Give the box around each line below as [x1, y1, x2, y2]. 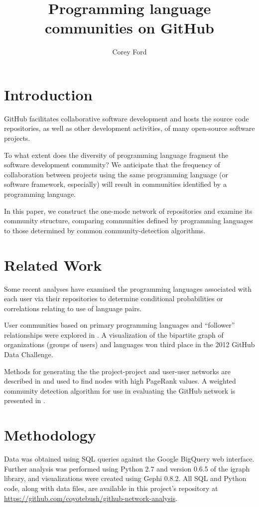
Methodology [4, 425, 96, 445]
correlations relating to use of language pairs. [4, 303, 142, 313]
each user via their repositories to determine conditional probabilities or [4, 293, 223, 304]
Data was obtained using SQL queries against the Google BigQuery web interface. [4, 454, 255, 464]
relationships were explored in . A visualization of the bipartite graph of [4, 329, 224, 340]
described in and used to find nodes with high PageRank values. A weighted [4, 376, 236, 386]
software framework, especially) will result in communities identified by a [4, 179, 227, 189]
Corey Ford [112, 46, 147, 57]
